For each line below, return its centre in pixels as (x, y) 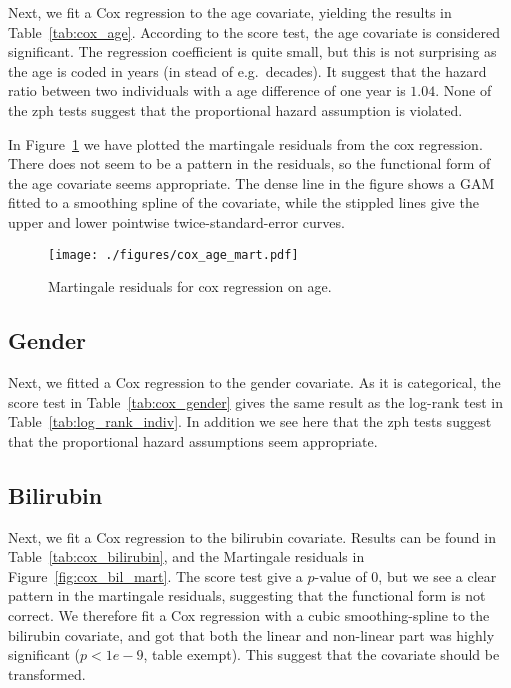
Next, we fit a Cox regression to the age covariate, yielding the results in (230, 12)
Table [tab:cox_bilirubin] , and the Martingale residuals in (186, 556)
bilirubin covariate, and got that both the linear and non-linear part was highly (251, 634)
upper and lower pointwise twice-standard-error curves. (176, 221)
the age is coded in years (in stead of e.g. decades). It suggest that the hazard (247, 70)
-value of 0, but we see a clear (405, 575)
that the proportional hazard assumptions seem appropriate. (193, 440)
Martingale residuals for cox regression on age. (190, 286)
